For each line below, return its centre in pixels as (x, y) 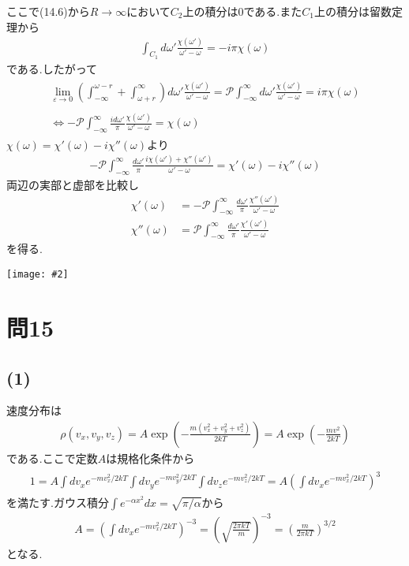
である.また (273, 11)
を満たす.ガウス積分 (58, 503)
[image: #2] (38, 275)
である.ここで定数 (52, 458)
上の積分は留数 (353, 11)
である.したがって (52, 68)
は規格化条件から (150, 458)
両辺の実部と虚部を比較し (73, 184)
